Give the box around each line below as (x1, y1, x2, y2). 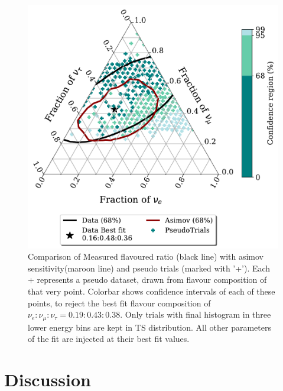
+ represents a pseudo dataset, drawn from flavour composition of (28, 273, 267, 286)
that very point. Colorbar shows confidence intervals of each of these (28, 285, 275, 297)
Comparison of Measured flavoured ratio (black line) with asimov (28, 250, 264, 263)
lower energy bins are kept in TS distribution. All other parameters (28, 321, 271, 333)
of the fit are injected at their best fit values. (28, 332, 190, 345)
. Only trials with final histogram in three (120, 308, 271, 321)
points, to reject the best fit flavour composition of (28, 296, 211, 309)
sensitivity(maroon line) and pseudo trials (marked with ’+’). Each (28, 261, 271, 274)
